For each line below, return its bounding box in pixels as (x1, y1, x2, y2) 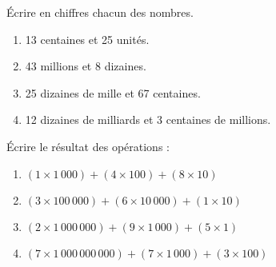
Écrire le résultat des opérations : (6, 137, 170, 154)
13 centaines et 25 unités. (25, 30, 150, 47)
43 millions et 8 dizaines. (25, 58, 146, 74)
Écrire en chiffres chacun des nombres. (6, 4, 194, 20)
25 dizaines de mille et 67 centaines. (25, 84, 201, 101)
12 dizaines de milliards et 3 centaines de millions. (25, 111, 271, 128)
